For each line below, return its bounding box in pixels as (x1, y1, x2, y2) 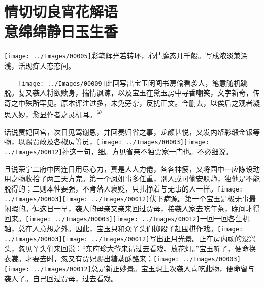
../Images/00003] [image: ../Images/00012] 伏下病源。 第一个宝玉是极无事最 (4, 193, 256, 204)
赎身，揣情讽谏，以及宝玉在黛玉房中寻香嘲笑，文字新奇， (60, 87, 253, 98)
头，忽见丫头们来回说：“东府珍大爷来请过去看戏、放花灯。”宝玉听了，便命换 (4, 243, 256, 253)
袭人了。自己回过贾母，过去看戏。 (4, 273, 118, 283)
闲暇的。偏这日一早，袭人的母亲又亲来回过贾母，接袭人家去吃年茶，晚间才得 (4, 203, 260, 214)
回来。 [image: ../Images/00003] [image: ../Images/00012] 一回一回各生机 (4, 213, 250, 224)
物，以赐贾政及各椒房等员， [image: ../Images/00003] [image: (4, 136, 209, 147)
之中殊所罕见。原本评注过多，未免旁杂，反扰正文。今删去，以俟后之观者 (11, 97, 253, 108)
